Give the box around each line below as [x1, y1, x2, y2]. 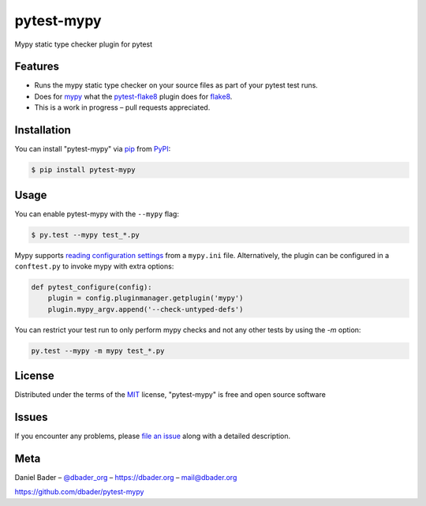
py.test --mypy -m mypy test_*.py [31, 346, 165, 355]
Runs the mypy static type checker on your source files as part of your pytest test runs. [34, 81, 319, 90]
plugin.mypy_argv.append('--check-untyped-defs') [47, 305, 244, 313]
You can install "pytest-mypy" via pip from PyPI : [14, 144, 171, 154]
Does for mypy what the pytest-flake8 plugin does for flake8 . [34, 92, 233, 101]
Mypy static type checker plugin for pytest [14, 39, 153, 49]
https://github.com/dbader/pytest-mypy [14, 487, 144, 497]
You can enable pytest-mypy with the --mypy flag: [14, 209, 179, 219]
